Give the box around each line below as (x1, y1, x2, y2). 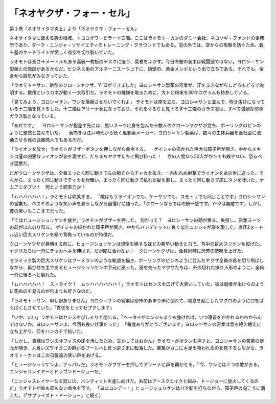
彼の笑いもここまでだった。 (9, 207, 68, 214)
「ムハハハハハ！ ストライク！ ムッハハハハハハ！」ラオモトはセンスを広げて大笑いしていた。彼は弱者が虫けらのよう (9, 281, 265, 287)
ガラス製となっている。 (9, 113, 59, 119)
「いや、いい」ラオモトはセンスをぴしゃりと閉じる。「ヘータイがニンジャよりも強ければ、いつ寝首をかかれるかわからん (9, 314, 262, 320)
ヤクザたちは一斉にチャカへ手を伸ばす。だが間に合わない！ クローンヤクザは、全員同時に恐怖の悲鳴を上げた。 (9, 248, 246, 254)
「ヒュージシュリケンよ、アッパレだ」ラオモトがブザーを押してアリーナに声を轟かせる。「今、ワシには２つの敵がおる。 (9, 361, 262, 367)
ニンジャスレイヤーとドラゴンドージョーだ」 (9, 368, 103, 375)
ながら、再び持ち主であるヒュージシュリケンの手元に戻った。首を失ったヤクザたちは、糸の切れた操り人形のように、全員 (9, 265, 264, 271)
